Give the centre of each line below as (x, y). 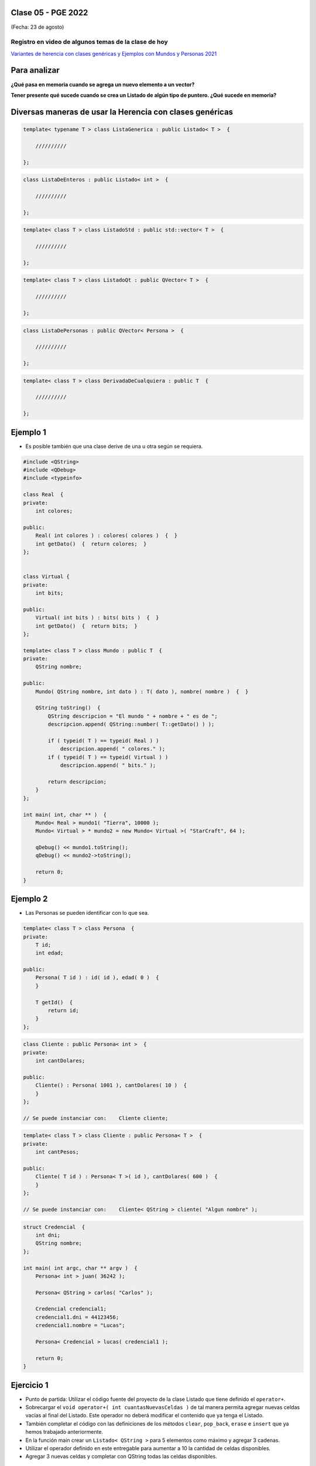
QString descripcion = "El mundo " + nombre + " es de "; (133, 716)
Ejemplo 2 (29, 899)
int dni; (48, 1235)
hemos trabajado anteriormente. (64, 1432)
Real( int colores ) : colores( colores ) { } (107, 536)
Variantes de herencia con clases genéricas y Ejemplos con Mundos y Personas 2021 (114, 53)
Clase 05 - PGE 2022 (49, 13)
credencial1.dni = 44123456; (77, 1317)
